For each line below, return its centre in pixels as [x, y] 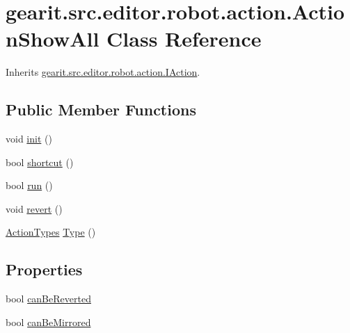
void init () [29, 139]
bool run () [29, 185]
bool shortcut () [40, 162]
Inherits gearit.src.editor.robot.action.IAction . [103, 72]
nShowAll [53, 39]
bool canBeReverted [48, 299]
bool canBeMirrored [48, 322]
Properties [44, 269]
